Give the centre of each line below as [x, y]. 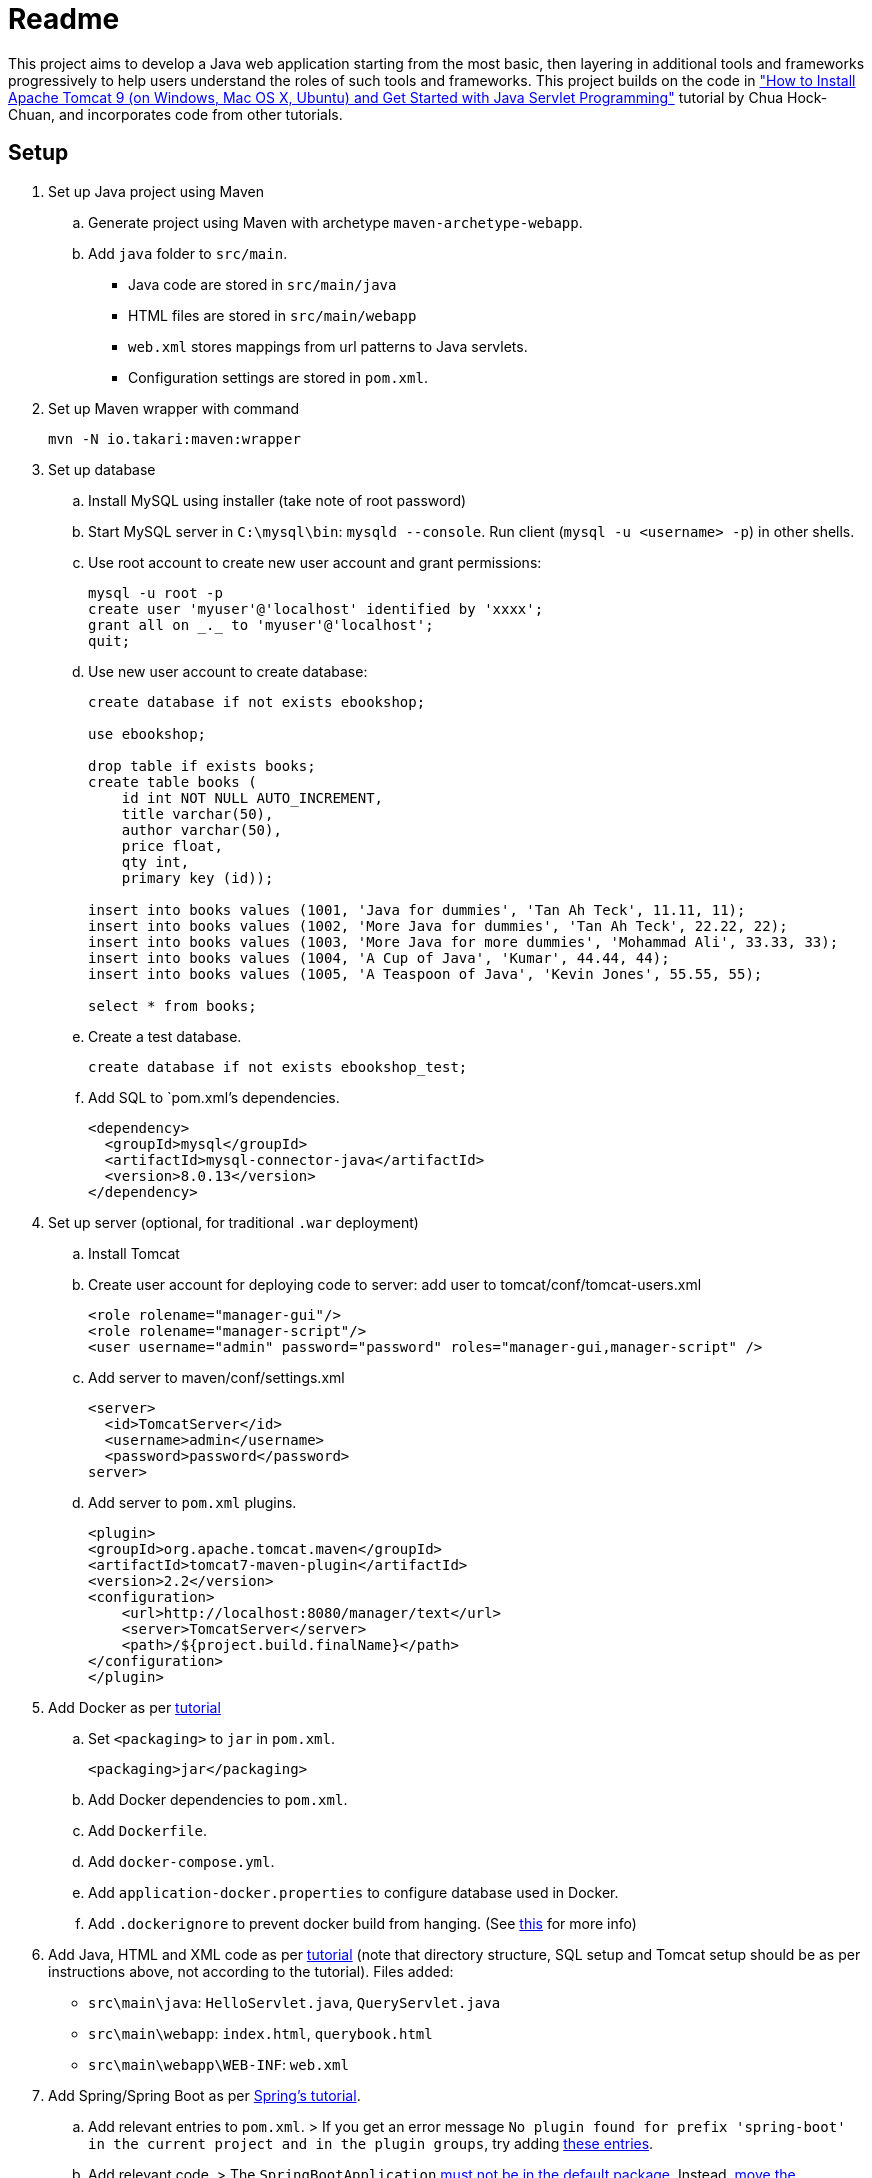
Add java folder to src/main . [188, 253]
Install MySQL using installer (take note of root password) [277, 500]
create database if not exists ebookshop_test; [278, 1066]
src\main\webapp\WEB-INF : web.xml [218, 2064]
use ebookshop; [147, 733]
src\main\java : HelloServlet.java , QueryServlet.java [294, 2002]
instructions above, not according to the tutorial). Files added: [251, 1971]
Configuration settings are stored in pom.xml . [278, 377]
